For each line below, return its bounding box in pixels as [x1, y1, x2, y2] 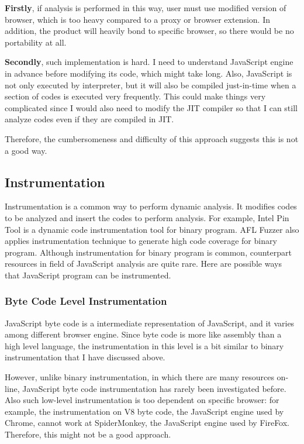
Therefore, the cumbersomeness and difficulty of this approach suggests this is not [5, 132, 299, 144]
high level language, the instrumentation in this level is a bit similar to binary [5, 339, 284, 352]
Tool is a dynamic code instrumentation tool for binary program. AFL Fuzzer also [5, 223, 299, 235]
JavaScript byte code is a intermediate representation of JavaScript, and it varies [5, 316, 295, 329]
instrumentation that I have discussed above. [5, 351, 165, 363]
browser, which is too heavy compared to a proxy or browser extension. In [5, 13, 271, 25]
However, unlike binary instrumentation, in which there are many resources [5, 371, 274, 383]
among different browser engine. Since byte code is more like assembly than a [5, 328, 282, 340]
